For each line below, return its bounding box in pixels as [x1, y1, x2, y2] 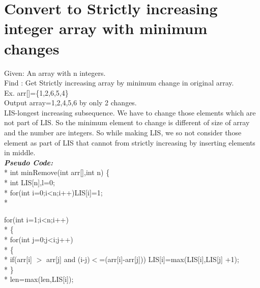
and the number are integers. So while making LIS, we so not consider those [4, 127, 242, 138]
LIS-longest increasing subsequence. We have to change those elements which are [4, 107, 256, 118]
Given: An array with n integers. [4, 67, 106, 78]
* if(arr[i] [4, 254, 32, 265]
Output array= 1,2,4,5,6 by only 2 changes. [4, 97, 137, 108]
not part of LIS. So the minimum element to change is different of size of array [4, 117, 250, 128]
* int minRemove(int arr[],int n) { [4, 167, 110, 178]
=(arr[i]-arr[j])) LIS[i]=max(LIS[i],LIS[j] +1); [99, 254, 239, 265]
